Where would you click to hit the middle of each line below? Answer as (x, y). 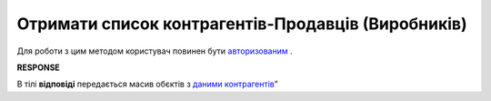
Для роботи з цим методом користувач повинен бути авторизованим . (155, 51)
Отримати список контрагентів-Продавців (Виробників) (242, 24)
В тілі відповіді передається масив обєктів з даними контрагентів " (148, 84)
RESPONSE (39, 67)
